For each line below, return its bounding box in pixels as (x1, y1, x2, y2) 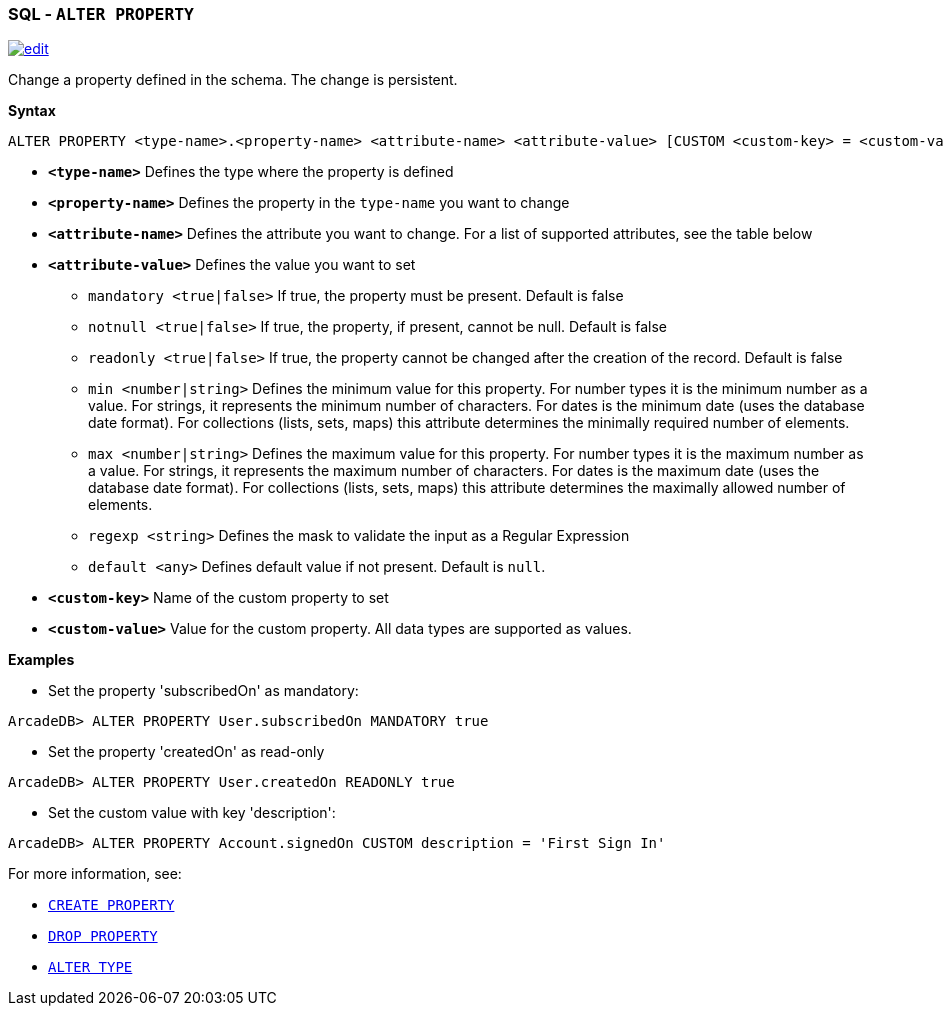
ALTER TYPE (48, 959, 133, 976)
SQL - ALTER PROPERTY (8, 4, 194, 24)
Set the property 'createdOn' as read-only (48, 743, 325, 761)
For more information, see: (8, 865, 182, 883)
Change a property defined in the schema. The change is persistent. (8, 71, 458, 89)
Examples (8, 651, 75, 669)
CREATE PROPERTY (48, 897, 175, 914)
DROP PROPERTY (48, 928, 158, 945)
